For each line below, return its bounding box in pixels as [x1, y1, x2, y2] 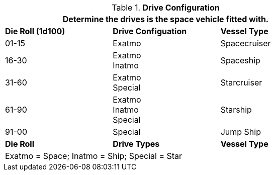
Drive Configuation [113, 26, 187, 36]
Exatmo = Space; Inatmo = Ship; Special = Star [5, 151, 182, 161]
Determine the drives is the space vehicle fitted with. [62, 14, 269, 24]
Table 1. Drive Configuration [112, 3, 220, 13]
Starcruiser [220, 77, 262, 87]
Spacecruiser [220, 38, 271, 48]
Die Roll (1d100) [5, 26, 65, 36]
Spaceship [220, 55, 260, 65]
